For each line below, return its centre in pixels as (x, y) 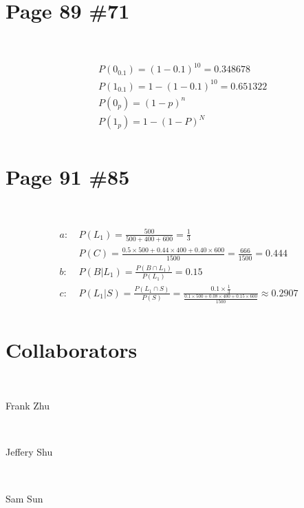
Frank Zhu (28, 406)
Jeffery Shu (29, 452)
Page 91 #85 (68, 176)
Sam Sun (24, 498)
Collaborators (72, 349)
